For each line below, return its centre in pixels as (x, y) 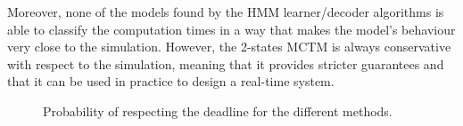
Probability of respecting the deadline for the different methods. (218, 110)
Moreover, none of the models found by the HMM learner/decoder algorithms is (226, 12)
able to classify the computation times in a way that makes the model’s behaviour (231, 29)
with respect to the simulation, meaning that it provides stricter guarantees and (226, 63)
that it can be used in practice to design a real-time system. (171, 81)
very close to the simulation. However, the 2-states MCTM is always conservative (229, 47)
